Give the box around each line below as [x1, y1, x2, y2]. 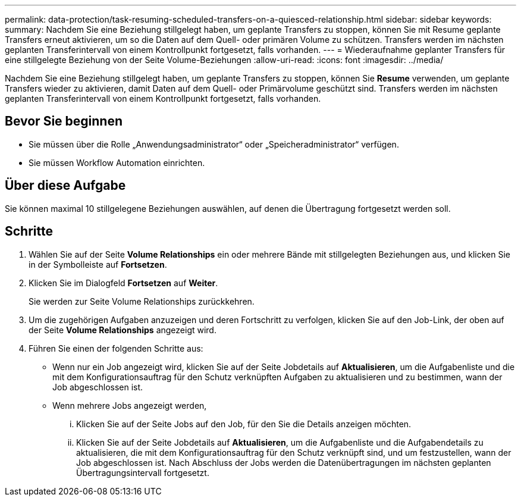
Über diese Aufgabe [5, 178, 126, 193]
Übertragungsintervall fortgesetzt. [76, 467, 209, 478]
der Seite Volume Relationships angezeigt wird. [29, 324, 216, 335]
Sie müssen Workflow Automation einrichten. [29, 157, 205, 168]
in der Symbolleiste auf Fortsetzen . [29, 259, 167, 270]
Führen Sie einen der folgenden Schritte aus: [29, 343, 203, 353]
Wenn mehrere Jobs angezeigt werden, [52, 400, 207, 411]
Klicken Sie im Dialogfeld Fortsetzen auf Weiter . [29, 277, 218, 288]
